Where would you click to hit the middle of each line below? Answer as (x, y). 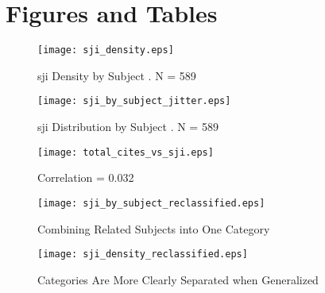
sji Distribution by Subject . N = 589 (128, 127)
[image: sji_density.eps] (106, 50)
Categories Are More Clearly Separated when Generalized (178, 279)
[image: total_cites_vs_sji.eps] (126, 152)
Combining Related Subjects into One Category (154, 228)
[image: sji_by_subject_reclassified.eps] (151, 203)
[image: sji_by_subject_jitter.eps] (134, 101)
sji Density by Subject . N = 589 (117, 75)
